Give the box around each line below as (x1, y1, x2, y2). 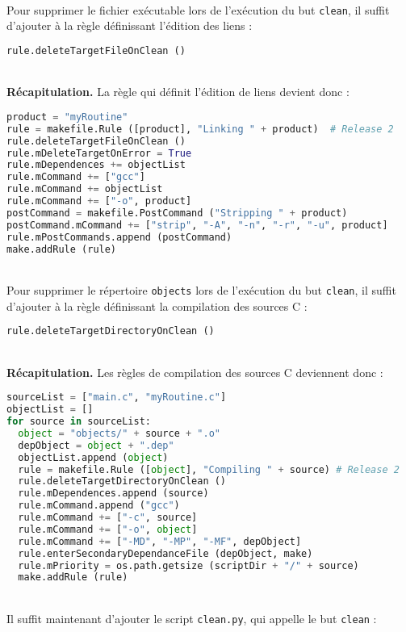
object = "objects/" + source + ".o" (18, 427, 220, 439)
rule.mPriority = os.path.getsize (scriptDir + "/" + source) (18, 559, 359, 571)
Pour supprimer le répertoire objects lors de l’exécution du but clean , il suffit (6, 282, 396, 298)
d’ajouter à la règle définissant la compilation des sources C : (6, 297, 308, 314)
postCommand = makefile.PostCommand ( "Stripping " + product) (6, 207, 348, 219)
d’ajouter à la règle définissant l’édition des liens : (6, 17, 253, 34)
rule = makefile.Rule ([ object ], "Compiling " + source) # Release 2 (18, 463, 400, 475)
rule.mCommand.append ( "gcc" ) (18, 500, 180, 512)
